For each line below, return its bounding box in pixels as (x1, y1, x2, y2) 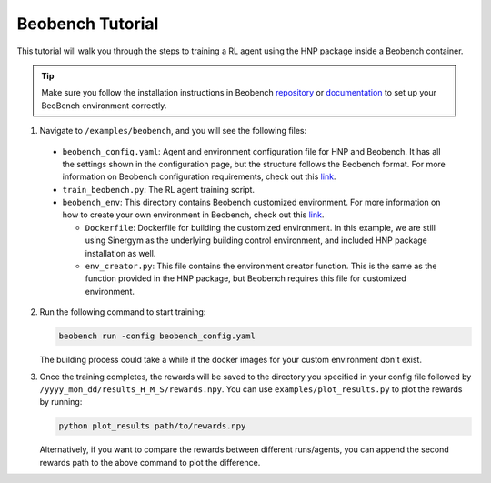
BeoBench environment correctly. (41, 100, 167, 111)
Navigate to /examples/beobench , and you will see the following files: (39, 126, 307, 136)
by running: (39, 397, 83, 408)
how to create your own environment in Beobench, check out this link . (62, 209, 325, 220)
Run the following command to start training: (39, 307, 206, 317)
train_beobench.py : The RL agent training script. (62, 184, 255, 195)
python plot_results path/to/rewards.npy (58, 421, 246, 431)
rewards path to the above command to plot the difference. (39, 457, 261, 468)
